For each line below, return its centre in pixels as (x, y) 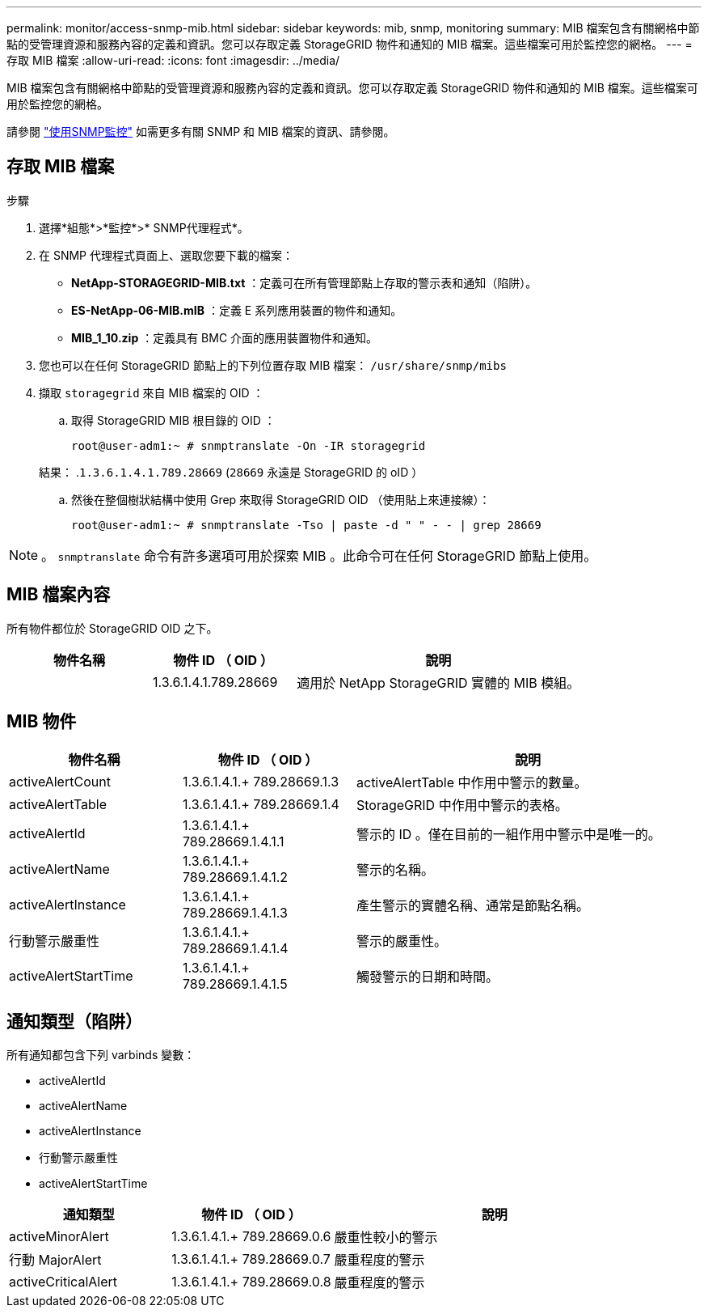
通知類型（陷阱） (74, 1021)
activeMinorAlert (59, 1237)
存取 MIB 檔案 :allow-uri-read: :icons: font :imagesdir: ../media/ (173, 60)
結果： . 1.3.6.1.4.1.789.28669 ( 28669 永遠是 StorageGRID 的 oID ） (231, 472)
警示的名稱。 (396, 869)
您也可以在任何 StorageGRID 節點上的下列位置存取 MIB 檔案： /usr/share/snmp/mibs (273, 365)
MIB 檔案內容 (59, 595)
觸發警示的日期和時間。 (428, 976)
